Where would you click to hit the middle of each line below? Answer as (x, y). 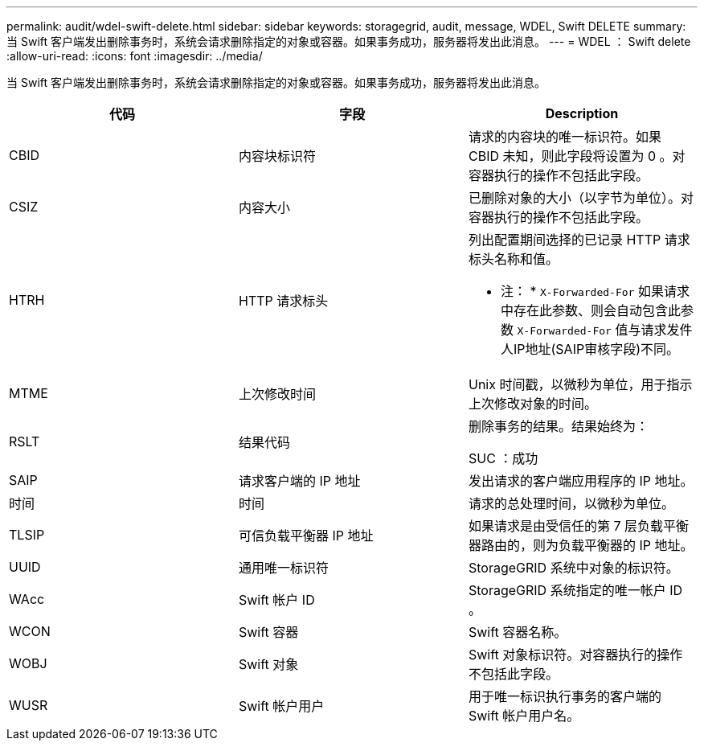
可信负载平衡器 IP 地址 (306, 536)
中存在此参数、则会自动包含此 (590, 310)
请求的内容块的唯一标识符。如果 (565, 137)
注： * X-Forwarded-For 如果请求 (595, 291)
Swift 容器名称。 (518, 632)
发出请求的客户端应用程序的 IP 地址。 (581, 481)
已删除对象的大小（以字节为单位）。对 (581, 198)
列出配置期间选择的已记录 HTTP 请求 (579, 240)
